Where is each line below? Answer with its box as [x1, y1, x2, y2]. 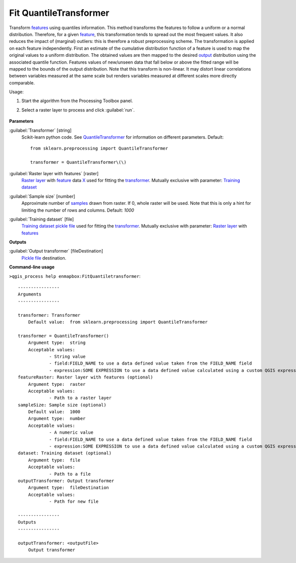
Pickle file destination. [21, 255, 67, 261]
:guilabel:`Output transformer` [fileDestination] [9, 248, 104, 254]
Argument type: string [28, 340, 86, 345]
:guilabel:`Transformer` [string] [9, 127, 72, 133]
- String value [49, 353, 86, 359]
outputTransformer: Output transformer [18, 478, 114, 484]
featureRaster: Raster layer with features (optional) [18, 375, 153, 380]
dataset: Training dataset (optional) [18, 450, 112, 456]
